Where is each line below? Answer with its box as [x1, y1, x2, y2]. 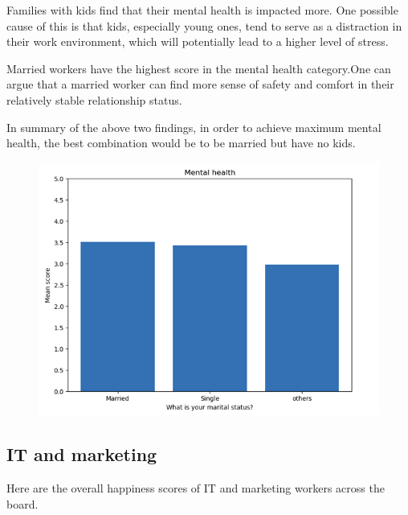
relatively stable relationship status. [6, 91, 182, 108]
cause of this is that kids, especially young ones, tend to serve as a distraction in [6, 17, 402, 34]
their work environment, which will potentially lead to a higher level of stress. [6, 33, 389, 50]
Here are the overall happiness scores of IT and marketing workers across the [6, 480, 385, 496]
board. [6, 495, 39, 512]
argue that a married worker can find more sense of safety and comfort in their [6, 76, 394, 93]
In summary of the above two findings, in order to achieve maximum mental [6, 118, 381, 135]
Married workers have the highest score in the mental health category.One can [6, 60, 391, 76]
